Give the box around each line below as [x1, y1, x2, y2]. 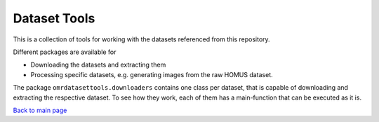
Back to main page [13, 106, 67, 114]
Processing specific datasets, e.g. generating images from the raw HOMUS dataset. [30, 70, 273, 79]
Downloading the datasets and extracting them [30, 60, 166, 69]
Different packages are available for [13, 48, 117, 56]
